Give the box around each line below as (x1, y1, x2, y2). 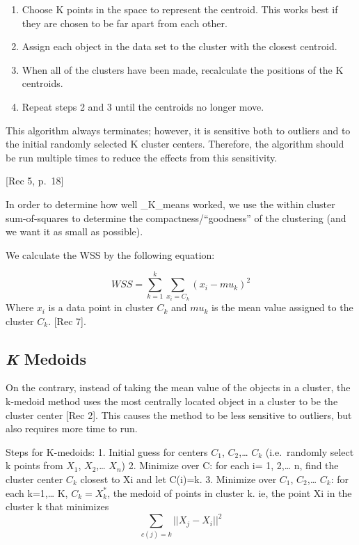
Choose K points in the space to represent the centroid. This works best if (22, 2, 338, 16)
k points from (6, 458, 63, 473)
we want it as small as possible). (6, 224, 143, 239)
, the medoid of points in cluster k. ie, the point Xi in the (107, 485, 352, 500)
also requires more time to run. (6, 421, 138, 436)
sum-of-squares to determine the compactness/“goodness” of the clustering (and (6, 210, 346, 225)
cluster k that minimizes (6, 499, 109, 514)
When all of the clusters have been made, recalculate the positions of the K (22, 62, 344, 77)
